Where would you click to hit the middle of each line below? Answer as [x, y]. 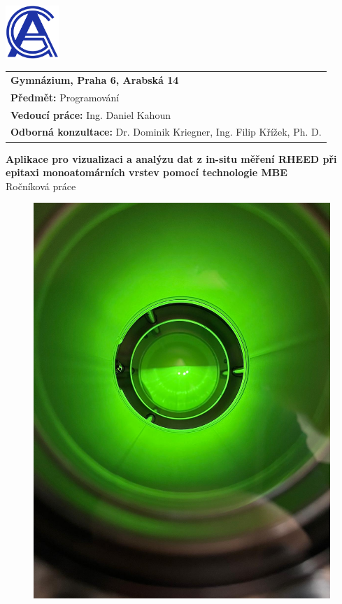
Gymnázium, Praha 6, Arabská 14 [95, 79]
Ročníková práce [41, 186]
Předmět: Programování [65, 97]
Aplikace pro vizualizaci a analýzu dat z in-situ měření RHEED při [171, 158]
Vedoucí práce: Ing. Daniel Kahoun [91, 114]
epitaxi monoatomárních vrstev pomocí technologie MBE [147, 172]
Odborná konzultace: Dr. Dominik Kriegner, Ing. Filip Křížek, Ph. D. [166, 132]
